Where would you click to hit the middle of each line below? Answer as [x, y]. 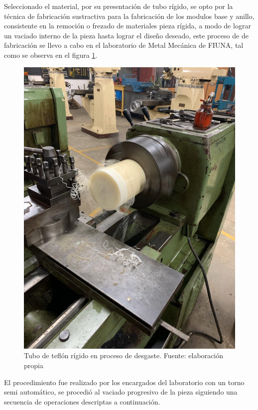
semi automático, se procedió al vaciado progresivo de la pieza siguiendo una [121, 392]
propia [34, 365]
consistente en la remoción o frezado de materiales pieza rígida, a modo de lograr [128, 26]
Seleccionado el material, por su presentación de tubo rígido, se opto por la [119, 6]
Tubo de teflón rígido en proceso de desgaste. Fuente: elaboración [124, 355]
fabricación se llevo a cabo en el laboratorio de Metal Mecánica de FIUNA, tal [124, 45]
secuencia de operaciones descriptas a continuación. [82, 401]
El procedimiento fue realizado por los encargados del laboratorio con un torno [124, 382]
